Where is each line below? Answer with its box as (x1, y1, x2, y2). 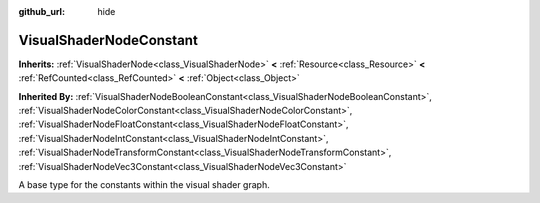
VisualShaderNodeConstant (18, 31, 199, 49)
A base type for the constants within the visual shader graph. (18, 179, 270, 191)
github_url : (18, 6, 65, 17)
